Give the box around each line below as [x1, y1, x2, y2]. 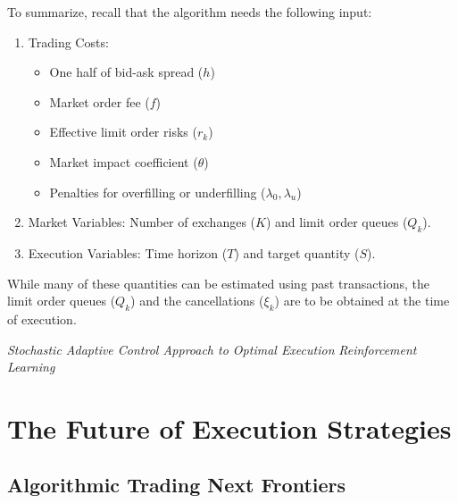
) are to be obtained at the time [274, 291, 450, 310]
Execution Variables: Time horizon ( [28, 243, 228, 262]
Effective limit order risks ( [49, 122, 197, 141]
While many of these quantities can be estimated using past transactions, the [7, 273, 430, 292]
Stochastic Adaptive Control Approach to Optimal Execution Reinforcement [7, 340, 417, 358]
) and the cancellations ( [130, 291, 264, 310]
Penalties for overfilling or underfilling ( [49, 182, 266, 201]
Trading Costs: [28, 32, 109, 51]
